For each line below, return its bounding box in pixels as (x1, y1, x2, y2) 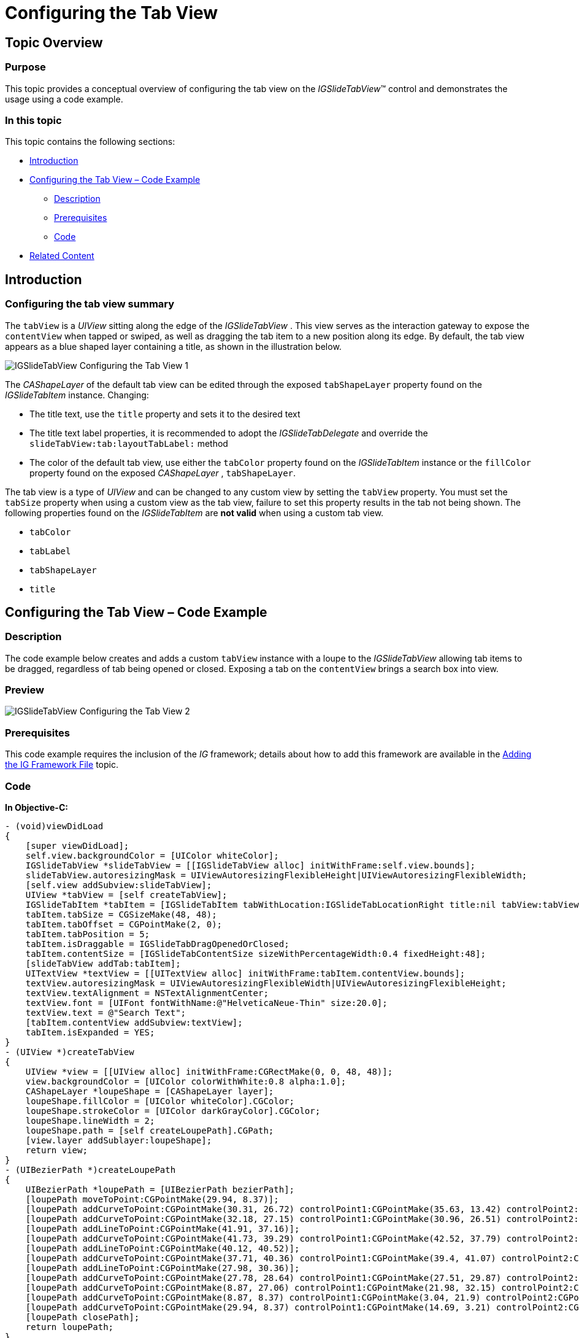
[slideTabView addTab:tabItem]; (25, 958, 181, 969)
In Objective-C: (5, 802, 68, 813)
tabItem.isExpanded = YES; (25, 1027, 155, 1037)
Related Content (29, 250, 94, 261)
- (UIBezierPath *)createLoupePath (5, 1164, 176, 1175)
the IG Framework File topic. (5, 759, 118, 770)
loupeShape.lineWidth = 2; (25, 1115, 155, 1126)
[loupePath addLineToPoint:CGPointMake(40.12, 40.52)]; (25, 1243, 300, 1253)
